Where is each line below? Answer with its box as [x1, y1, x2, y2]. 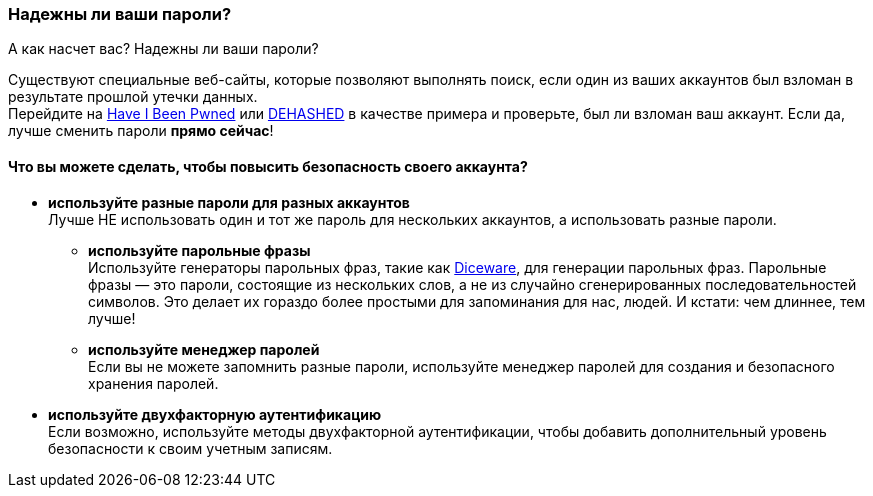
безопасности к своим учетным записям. [48, 439, 333, 457]
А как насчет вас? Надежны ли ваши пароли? [8, 40, 319, 58]
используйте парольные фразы [88, 241, 311, 259]
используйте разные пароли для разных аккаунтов [48, 193, 410, 211]
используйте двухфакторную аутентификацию [48, 405, 382, 423]
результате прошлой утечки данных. [8, 88, 258, 106]
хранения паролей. [88, 374, 219, 392]
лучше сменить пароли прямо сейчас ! [8, 122, 274, 140]
